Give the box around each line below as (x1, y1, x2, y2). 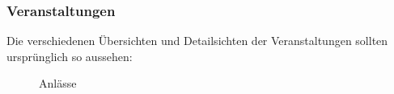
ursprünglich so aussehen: (6, 47, 133, 64)
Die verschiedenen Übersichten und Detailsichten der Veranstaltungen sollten (6, 32, 388, 49)
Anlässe (39, 75, 77, 92)
